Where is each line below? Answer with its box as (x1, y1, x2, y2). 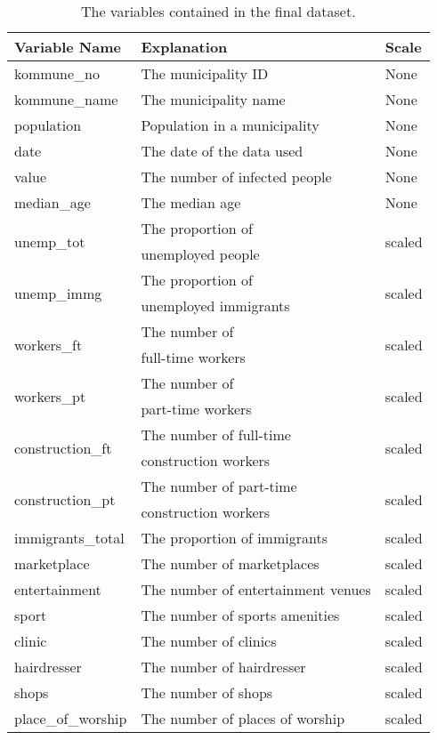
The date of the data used (141, 141, 303, 161)
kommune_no (14, 63, 101, 84)
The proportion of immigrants (141, 527, 328, 548)
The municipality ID (141, 63, 269, 84)
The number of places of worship (141, 708, 345, 728)
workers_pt (14, 385, 86, 406)
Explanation (141, 36, 228, 57)
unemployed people (141, 244, 260, 264)
